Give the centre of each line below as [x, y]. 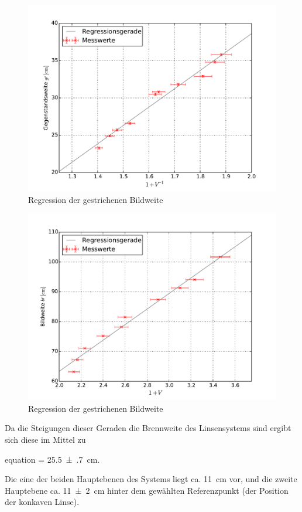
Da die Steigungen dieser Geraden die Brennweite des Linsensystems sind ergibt [148, 428]
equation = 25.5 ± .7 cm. [52, 459]
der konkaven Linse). [42, 502]
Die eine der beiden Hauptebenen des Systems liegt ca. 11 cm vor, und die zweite [151, 479]
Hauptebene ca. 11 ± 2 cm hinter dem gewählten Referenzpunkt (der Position [147, 490]
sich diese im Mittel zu [45, 439]
